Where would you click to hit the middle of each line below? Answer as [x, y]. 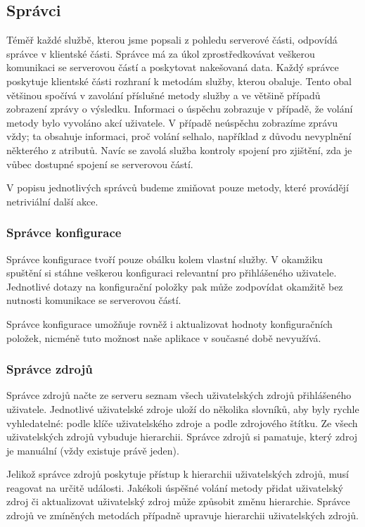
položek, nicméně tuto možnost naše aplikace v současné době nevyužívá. [164, 337]
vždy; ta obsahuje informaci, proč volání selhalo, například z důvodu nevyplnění [179, 136]
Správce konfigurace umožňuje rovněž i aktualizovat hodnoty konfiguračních [169, 323]
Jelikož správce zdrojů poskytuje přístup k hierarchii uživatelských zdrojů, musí [178, 474]
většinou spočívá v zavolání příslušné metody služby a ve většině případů [164, 95]
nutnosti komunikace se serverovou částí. [94, 300]
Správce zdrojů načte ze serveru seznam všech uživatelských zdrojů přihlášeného [179, 395]
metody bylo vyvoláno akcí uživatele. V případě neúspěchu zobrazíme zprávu [172, 122]
